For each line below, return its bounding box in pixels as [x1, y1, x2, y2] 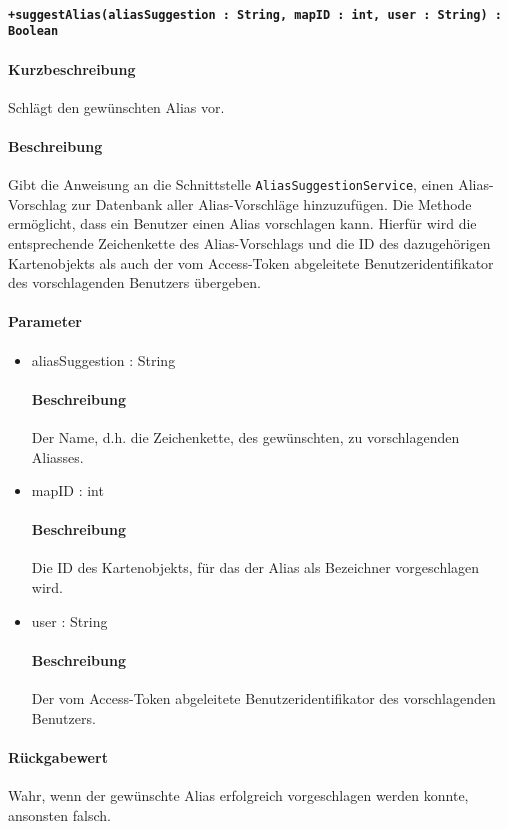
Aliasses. [31, 446, 84, 467]
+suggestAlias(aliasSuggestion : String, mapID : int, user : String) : [8, 7, 502, 22]
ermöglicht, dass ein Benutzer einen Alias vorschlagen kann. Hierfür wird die [8, 213, 477, 234]
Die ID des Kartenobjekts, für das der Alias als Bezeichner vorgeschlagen [31, 557, 480, 578]
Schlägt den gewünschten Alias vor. [8, 96, 225, 117]
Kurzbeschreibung [8, 58, 136, 79]
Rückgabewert [8, 746, 108, 767]
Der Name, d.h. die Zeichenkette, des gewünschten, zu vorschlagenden [31, 426, 460, 447]
